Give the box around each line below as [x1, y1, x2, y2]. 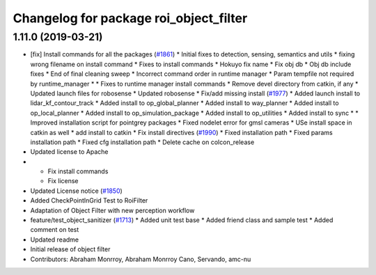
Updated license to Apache [30, 148, 109, 156]
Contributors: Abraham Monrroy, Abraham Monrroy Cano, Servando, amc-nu [30, 255, 251, 263]
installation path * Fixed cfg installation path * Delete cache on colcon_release [30, 138, 255, 146]
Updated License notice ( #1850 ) [30, 187, 123, 195]
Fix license [47, 177, 79, 185]
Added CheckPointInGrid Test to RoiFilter [30, 196, 148, 205]
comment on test [30, 226, 79, 234]
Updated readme [30, 235, 79, 244]
